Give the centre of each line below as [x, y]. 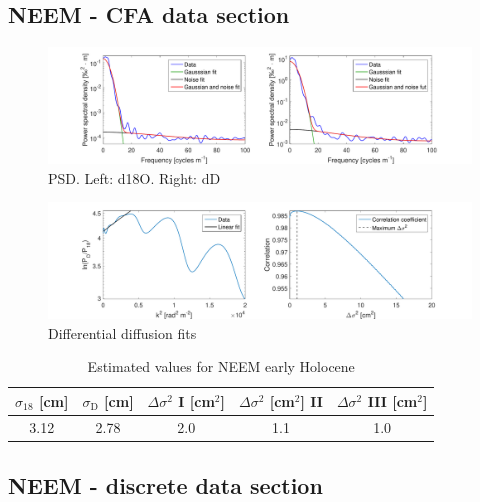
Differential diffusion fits [122, 332]
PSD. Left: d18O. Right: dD [134, 177]
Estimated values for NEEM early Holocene [221, 366]
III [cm [392, 400]
